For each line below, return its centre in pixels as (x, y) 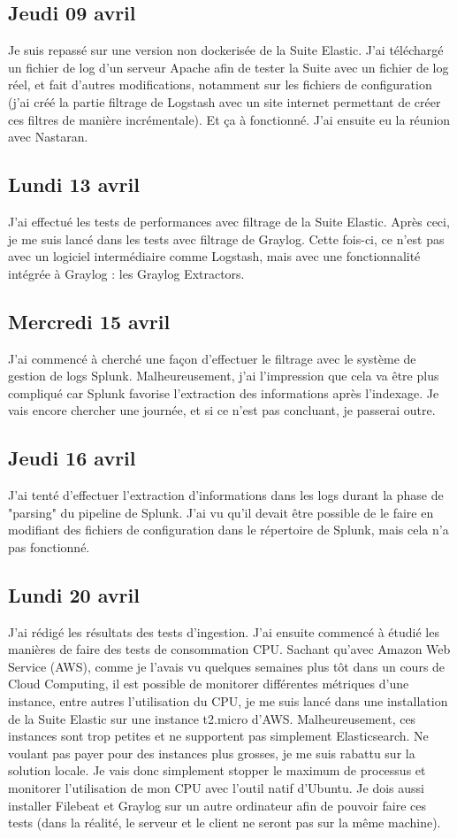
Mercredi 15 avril (89, 321)
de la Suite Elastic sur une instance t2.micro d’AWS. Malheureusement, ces (212, 718)
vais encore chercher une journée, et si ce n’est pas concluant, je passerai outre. (222, 410)
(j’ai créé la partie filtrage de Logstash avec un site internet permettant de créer (225, 101)
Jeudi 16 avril (72, 458)
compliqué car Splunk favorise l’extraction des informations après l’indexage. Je (224, 392)
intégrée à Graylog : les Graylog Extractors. (126, 273)
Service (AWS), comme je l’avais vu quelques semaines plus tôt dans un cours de (227, 666)
